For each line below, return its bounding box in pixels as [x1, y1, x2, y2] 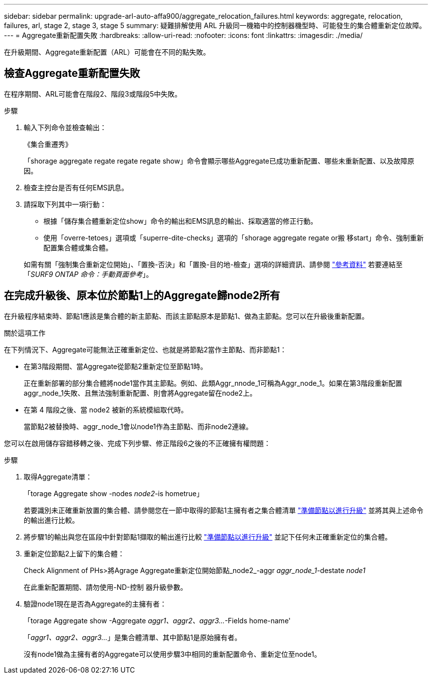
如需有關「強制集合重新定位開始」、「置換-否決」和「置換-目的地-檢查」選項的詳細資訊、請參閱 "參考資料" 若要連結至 [24, 260, 403, 269]
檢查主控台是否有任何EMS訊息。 [24, 183, 129, 192]
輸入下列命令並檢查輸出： [24, 123, 107, 132]
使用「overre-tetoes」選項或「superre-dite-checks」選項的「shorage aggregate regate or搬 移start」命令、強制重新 [43, 233, 424, 242]
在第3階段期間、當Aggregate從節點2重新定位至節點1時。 [24, 362, 207, 371]
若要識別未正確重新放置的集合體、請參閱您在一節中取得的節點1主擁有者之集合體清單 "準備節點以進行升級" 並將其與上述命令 [24, 506, 424, 514]
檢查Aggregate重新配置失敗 [4, 67, 140, 80]
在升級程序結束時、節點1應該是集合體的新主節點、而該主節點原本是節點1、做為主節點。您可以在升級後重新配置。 [4, 311, 369, 320]
